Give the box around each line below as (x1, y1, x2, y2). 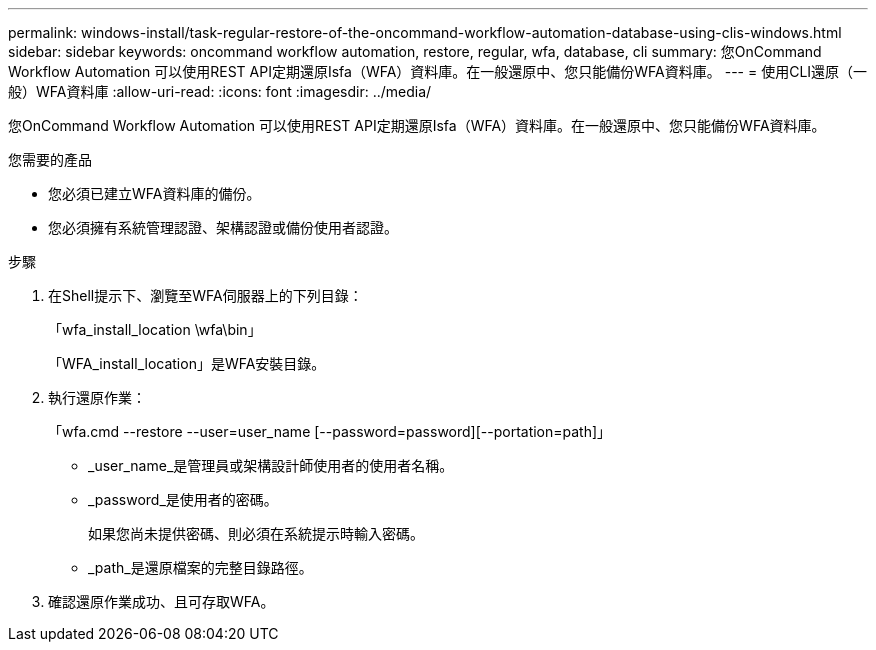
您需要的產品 (8, 151, 92, 168)
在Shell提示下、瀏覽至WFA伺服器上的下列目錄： (48, 287, 363, 304)
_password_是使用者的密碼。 (88, 491, 278, 508)
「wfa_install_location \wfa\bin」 (48, 321, 262, 338)
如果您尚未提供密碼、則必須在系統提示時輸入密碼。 (88, 525, 424, 542)
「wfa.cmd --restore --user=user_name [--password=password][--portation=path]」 (48, 423, 612, 440)
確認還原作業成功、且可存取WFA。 (48, 593, 275, 610)
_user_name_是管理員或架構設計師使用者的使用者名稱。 (88, 457, 454, 474)
